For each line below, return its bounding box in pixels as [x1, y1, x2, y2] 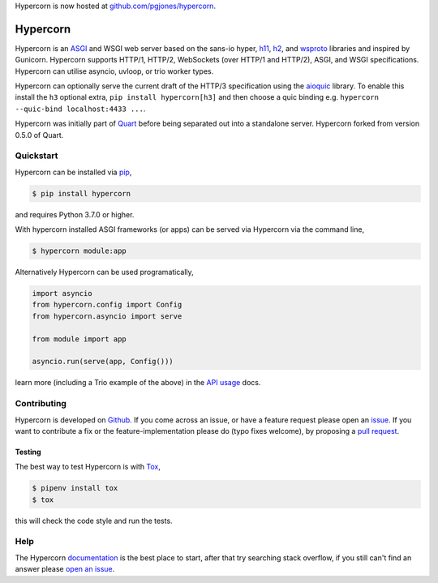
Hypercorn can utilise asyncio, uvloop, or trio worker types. [15, 66, 214, 76]
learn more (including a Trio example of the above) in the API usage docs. [15, 378, 261, 388]
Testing [15, 447, 41, 457]
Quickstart [15, 150, 58, 161]
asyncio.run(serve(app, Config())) [32, 357, 174, 367]
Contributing [15, 398, 67, 409]
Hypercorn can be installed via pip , [15, 167, 132, 177]
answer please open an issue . [15, 564, 115, 574]
